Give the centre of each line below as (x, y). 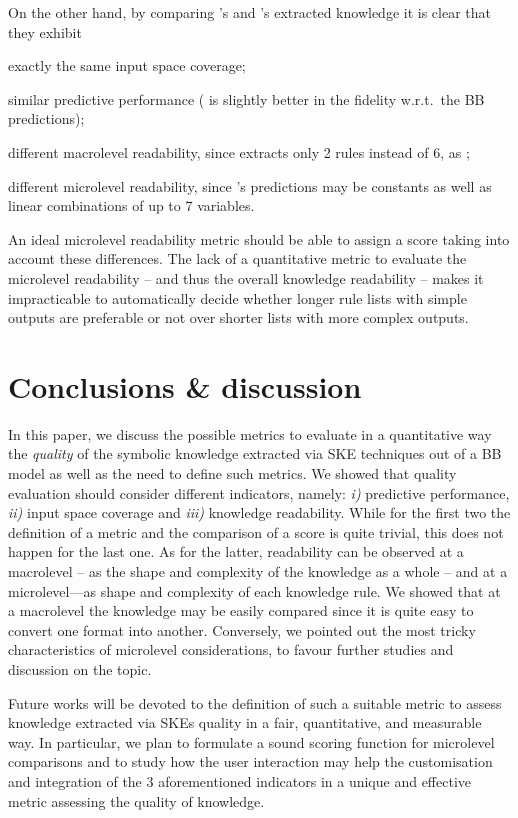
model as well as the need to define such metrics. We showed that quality (232, 473)
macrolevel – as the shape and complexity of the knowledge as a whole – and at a (258, 571)
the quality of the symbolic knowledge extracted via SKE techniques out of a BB (255, 453)
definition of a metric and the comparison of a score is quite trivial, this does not (256, 531)
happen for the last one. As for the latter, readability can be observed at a (236, 551)
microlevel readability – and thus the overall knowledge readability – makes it (246, 277)
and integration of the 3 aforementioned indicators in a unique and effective (239, 780)
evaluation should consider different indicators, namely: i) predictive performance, (259, 492)
